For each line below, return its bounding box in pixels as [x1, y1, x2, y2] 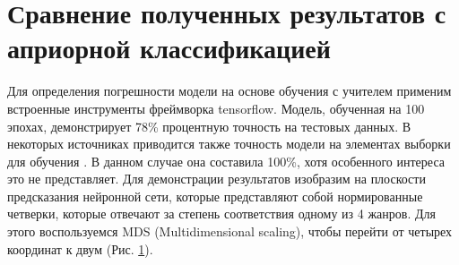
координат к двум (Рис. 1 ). [7, 239, 153, 258]
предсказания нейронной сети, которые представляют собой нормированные [7, 186, 423, 205]
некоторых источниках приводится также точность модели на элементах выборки [7, 134, 451, 153]
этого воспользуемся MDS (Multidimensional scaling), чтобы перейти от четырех [7, 222, 453, 241]
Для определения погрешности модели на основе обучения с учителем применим [7, 81, 452, 100]
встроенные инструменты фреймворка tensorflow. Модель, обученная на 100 [7, 98, 425, 117]
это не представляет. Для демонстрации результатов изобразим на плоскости [7, 169, 426, 188]
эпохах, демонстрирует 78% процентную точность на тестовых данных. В [7, 116, 411, 135]
